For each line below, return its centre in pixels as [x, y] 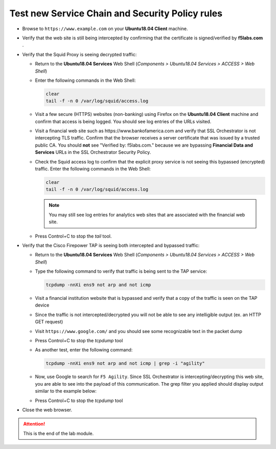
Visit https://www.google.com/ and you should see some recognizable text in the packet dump [139, 331]
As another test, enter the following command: [84, 350]
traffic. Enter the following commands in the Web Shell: [93, 169]
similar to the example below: [66, 391]
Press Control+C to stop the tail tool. [73, 236]
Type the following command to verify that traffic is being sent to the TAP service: [121, 271]
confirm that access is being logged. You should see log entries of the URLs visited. [123, 121]
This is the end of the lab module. [59, 433]
